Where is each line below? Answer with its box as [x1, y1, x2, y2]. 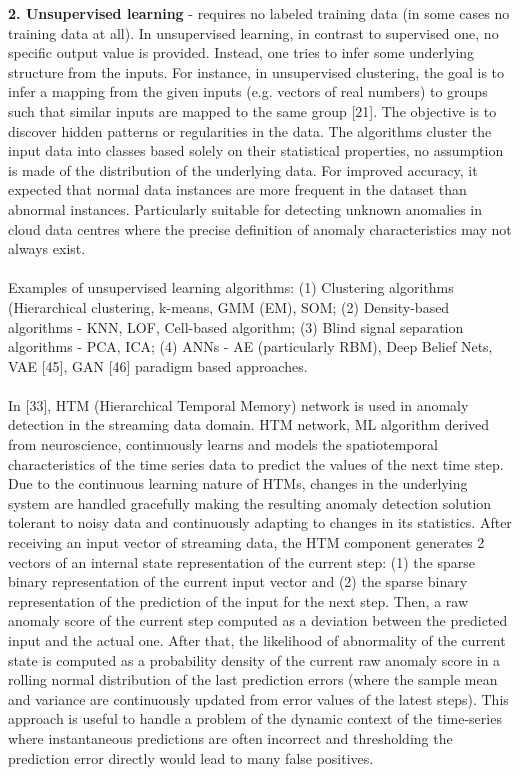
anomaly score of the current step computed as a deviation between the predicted [8, 610, 508, 631]
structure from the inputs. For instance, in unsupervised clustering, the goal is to [8, 61, 505, 82]
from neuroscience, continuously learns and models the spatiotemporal [8, 434, 438, 455]
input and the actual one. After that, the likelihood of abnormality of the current [8, 630, 506, 650]
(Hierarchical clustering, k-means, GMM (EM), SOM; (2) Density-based [8, 296, 450, 317]
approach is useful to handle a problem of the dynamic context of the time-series [8, 708, 502, 729]
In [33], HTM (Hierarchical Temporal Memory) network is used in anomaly [8, 394, 469, 415]
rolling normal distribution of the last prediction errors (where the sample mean [8, 669, 498, 690]
